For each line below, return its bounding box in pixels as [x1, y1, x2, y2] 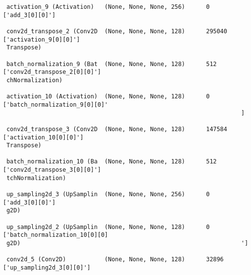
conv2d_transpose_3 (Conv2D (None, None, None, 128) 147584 [6, 125, 228, 133]
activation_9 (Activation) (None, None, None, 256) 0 [6, 3, 210, 10]
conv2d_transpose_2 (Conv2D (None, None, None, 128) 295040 [6, 27, 228, 35]
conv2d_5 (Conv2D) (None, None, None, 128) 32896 [6, 256, 224, 263]
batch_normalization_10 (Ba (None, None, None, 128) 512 [6, 158, 217, 165]
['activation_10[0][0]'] [3, 134, 84, 141]
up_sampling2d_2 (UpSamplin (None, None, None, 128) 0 [6, 223, 210, 230]
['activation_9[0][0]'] [3, 36, 80, 43]
